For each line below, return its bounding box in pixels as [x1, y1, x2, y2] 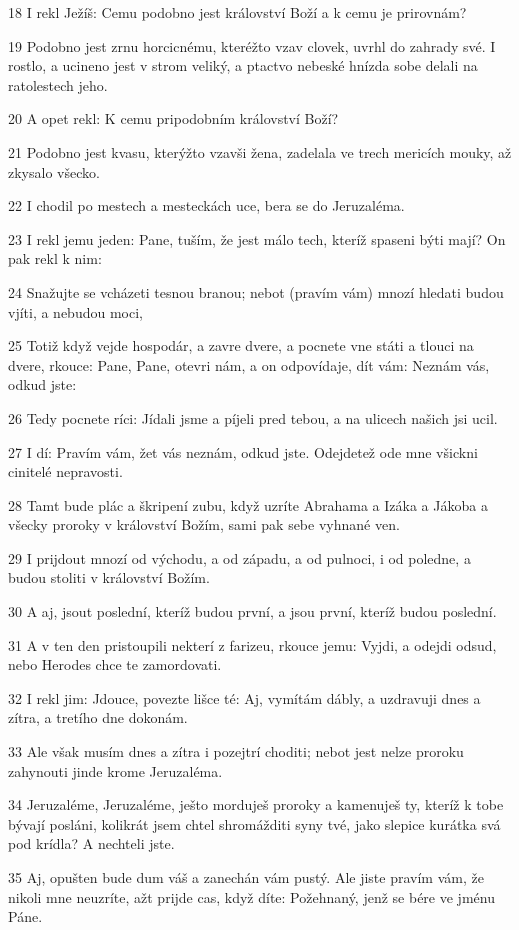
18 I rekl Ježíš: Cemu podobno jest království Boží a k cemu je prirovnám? [8, 2, 467, 22]
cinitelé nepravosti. [8, 461, 123, 482]
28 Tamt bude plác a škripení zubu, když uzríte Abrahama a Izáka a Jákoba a [8, 494, 488, 515]
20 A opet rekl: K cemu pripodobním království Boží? [8, 108, 339, 129]
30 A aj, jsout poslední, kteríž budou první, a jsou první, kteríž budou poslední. [8, 601, 497, 622]
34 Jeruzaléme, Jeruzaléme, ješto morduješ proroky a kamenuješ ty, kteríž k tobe [8, 794, 504, 815]
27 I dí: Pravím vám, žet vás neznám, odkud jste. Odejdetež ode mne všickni [8, 441, 478, 462]
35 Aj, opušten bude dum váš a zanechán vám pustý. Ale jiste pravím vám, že [8, 867, 484, 887]
